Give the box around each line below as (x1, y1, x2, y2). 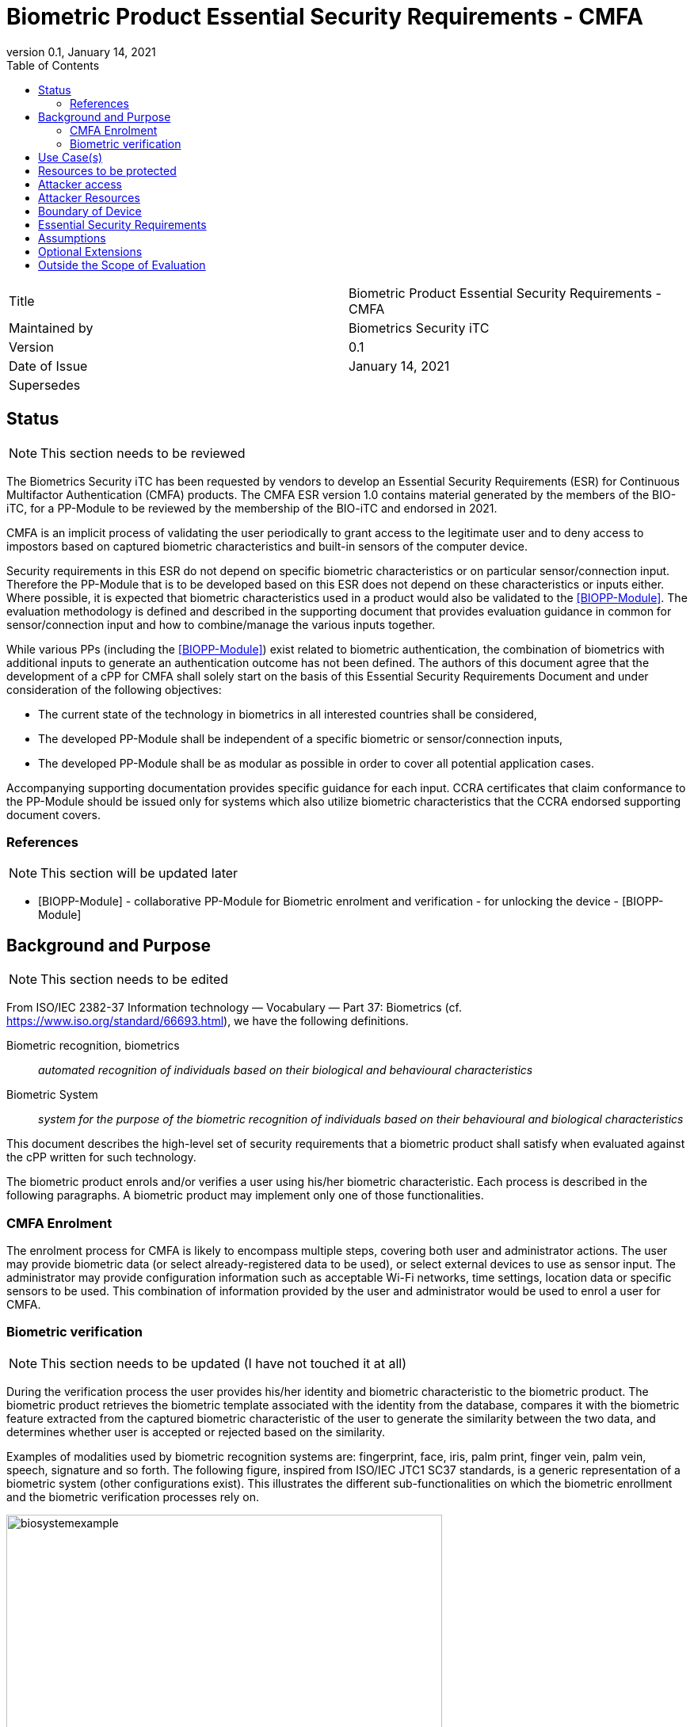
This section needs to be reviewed (40, 444, 246, 461)
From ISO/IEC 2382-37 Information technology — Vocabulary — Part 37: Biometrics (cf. (6, 1001, 462, 1015)
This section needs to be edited (40, 971, 229, 988)
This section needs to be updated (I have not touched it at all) (40, 1355, 407, 1371)
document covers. (6, 807, 101, 822)
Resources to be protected (38, 163, 177, 177)
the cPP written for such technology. (6, 1150, 196, 1165)
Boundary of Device (38, 204, 142, 218)
